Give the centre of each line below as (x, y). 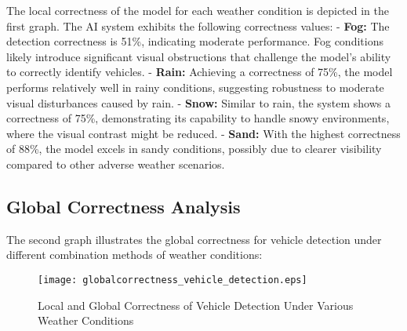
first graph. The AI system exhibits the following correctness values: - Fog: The (198, 25)
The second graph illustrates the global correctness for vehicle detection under (194, 239)
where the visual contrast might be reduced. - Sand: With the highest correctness (203, 133)
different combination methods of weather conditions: (134, 255)
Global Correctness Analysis (124, 206)
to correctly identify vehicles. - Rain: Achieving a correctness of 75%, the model (200, 72)
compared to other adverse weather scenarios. (116, 164)
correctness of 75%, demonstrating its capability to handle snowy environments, (198, 118)
